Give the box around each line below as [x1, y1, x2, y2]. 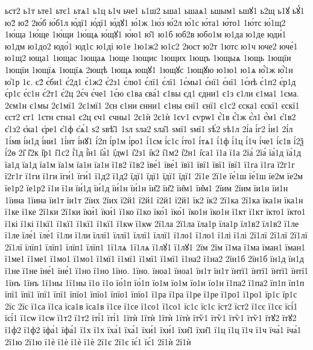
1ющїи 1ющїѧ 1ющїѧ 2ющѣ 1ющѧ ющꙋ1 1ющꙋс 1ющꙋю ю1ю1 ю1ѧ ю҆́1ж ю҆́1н [5, 63, 293, 75]
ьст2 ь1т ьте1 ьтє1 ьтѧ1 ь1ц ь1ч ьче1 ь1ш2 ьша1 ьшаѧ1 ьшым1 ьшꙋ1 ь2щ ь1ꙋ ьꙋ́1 [5, 4, 305, 16]
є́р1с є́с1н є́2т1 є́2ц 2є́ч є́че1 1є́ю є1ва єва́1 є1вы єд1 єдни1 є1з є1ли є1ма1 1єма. [5, 87, 299, 100]
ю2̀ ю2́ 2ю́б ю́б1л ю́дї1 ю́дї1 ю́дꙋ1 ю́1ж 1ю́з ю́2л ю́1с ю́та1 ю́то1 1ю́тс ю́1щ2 [5, 16, 286, 28]
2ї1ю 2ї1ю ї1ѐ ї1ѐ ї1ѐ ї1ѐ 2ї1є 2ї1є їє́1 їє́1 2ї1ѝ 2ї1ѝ [5, 335, 191, 348]
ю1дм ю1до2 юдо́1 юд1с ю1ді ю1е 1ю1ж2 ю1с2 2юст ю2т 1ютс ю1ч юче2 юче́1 [5, 39, 298, 52]
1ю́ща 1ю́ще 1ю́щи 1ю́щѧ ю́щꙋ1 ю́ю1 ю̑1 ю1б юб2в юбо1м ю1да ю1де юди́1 [5, 28, 286, 40]
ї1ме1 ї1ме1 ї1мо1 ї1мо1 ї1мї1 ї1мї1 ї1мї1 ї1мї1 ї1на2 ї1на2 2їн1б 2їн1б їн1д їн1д [5, 252, 304, 265]
